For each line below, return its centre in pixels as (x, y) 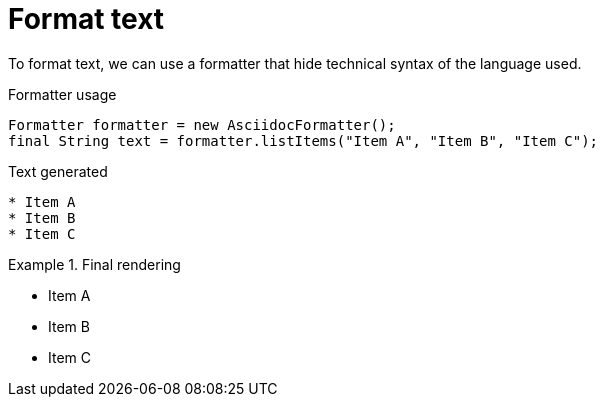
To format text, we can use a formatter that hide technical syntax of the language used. (295, 63)
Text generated (58, 171)
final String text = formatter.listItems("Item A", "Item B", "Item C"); (303, 140)
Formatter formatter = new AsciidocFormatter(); (202, 124)
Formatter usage (62, 94)
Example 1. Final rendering (94, 264)
